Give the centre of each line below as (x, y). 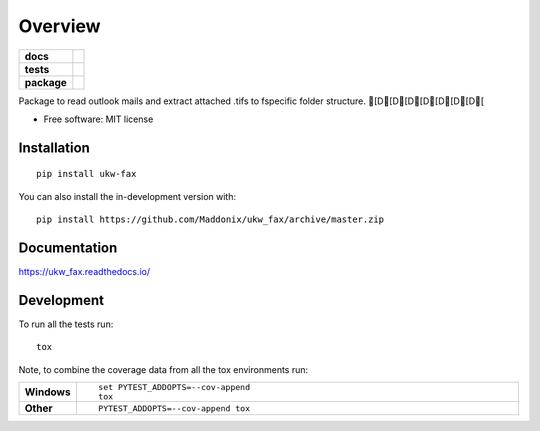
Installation (54, 147)
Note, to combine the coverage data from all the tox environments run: (163, 369)
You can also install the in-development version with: (127, 196)
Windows (47, 392)
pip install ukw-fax (86, 174)
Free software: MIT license (98, 119)
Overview (59, 26)
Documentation (68, 247)
